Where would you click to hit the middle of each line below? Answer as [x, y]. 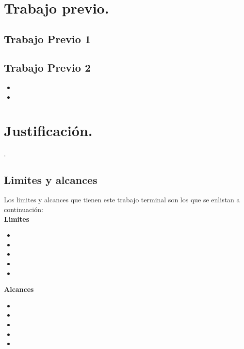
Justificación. [48, 130]
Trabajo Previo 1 [47, 38]
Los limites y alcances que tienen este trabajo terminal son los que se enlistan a [122, 200]
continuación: [24, 209]
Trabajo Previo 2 [47, 67]
